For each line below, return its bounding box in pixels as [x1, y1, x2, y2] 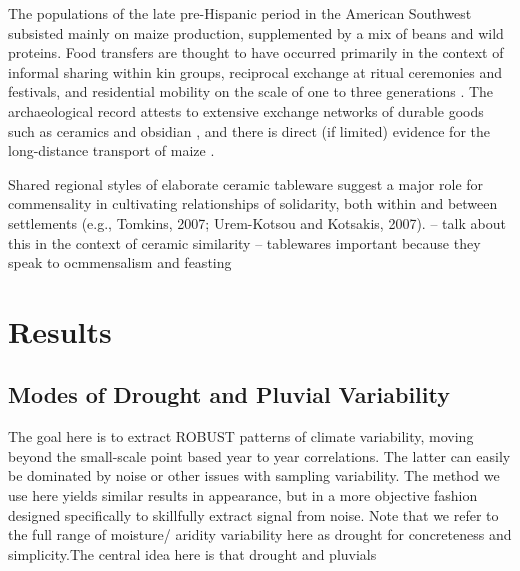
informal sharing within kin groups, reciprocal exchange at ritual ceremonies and [8, 61, 503, 82]
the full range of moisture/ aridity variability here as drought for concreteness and [8, 524, 512, 545]
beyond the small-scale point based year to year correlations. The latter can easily [8, 445, 511, 466]
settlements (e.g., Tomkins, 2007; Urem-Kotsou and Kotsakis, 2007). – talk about [8, 212, 506, 233]
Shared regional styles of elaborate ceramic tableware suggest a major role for [8, 173, 484, 194]
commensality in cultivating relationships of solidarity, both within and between [8, 193, 498, 214]
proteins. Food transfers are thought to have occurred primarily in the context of [8, 42, 504, 63]
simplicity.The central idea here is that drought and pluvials [8, 543, 377, 564]
